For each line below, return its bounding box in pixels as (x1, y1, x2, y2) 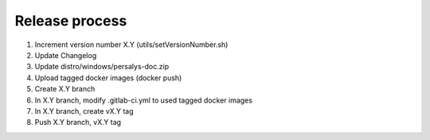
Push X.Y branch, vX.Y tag (34, 118, 122, 127)
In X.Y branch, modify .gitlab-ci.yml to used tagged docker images (34, 95, 252, 105)
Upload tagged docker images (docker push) (34, 72, 182, 83)
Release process (14, 12, 127, 29)
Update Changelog (34, 50, 97, 60)
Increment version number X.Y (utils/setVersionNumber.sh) (34, 40, 229, 49)
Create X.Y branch (34, 84, 96, 94)
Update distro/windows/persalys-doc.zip (34, 62, 170, 72)
